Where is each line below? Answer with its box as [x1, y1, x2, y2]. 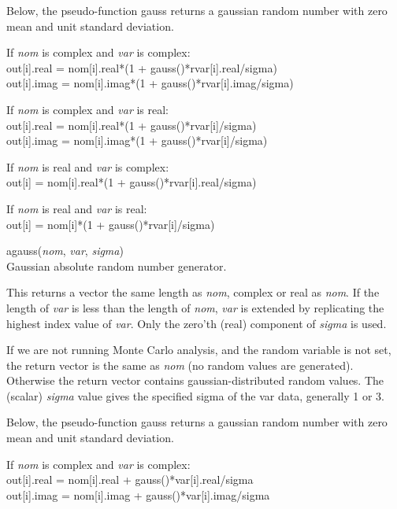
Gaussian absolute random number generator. [6, 257, 227, 274]
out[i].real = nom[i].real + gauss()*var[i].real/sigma [6, 471, 254, 488]
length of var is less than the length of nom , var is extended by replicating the [6, 299, 384, 315]
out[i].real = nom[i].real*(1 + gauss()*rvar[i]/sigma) [6, 116, 257, 133]
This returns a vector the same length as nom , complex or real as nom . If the [6, 284, 380, 301]
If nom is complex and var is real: [6, 101, 169, 117]
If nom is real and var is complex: [6, 158, 169, 175]
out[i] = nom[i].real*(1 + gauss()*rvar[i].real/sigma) [6, 174, 257, 190]
